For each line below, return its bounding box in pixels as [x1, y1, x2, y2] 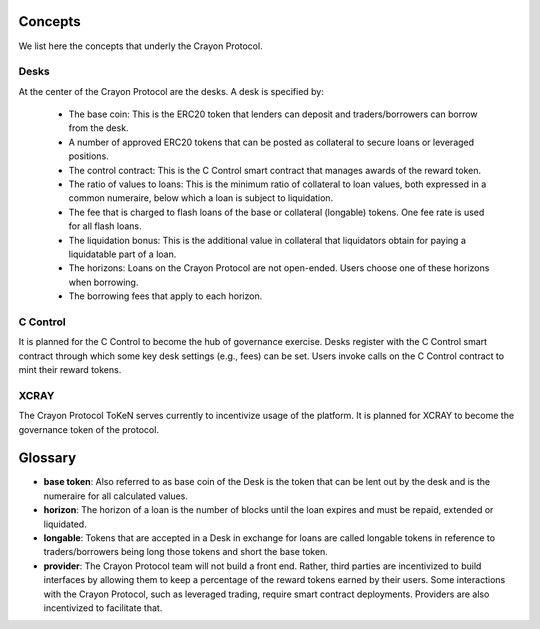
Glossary [18, 450, 77, 467]
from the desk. [68, 122, 129, 134]
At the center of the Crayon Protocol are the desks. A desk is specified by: [18, 85, 325, 97]
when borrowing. [68, 276, 139, 288]
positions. [68, 150, 109, 162]
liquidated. [43, 518, 87, 530]
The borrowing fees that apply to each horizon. [68, 290, 263, 302]
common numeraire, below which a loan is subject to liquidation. [68, 192, 334, 204]
